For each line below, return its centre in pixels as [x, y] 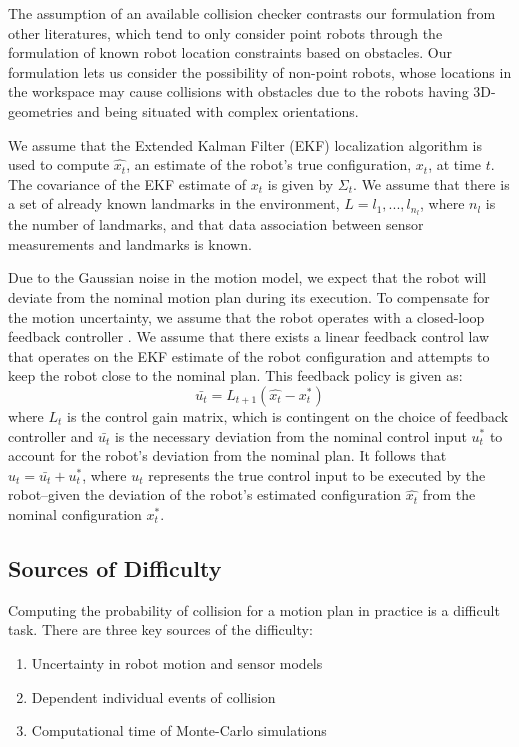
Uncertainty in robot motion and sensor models [177, 662]
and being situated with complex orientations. [218, 110]
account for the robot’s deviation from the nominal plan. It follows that [227, 455]
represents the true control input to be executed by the [317, 474]
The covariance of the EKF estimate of [127, 183]
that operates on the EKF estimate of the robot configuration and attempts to [249, 355]
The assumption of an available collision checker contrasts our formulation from [252, 13]
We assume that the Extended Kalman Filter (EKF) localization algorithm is [245, 144]
